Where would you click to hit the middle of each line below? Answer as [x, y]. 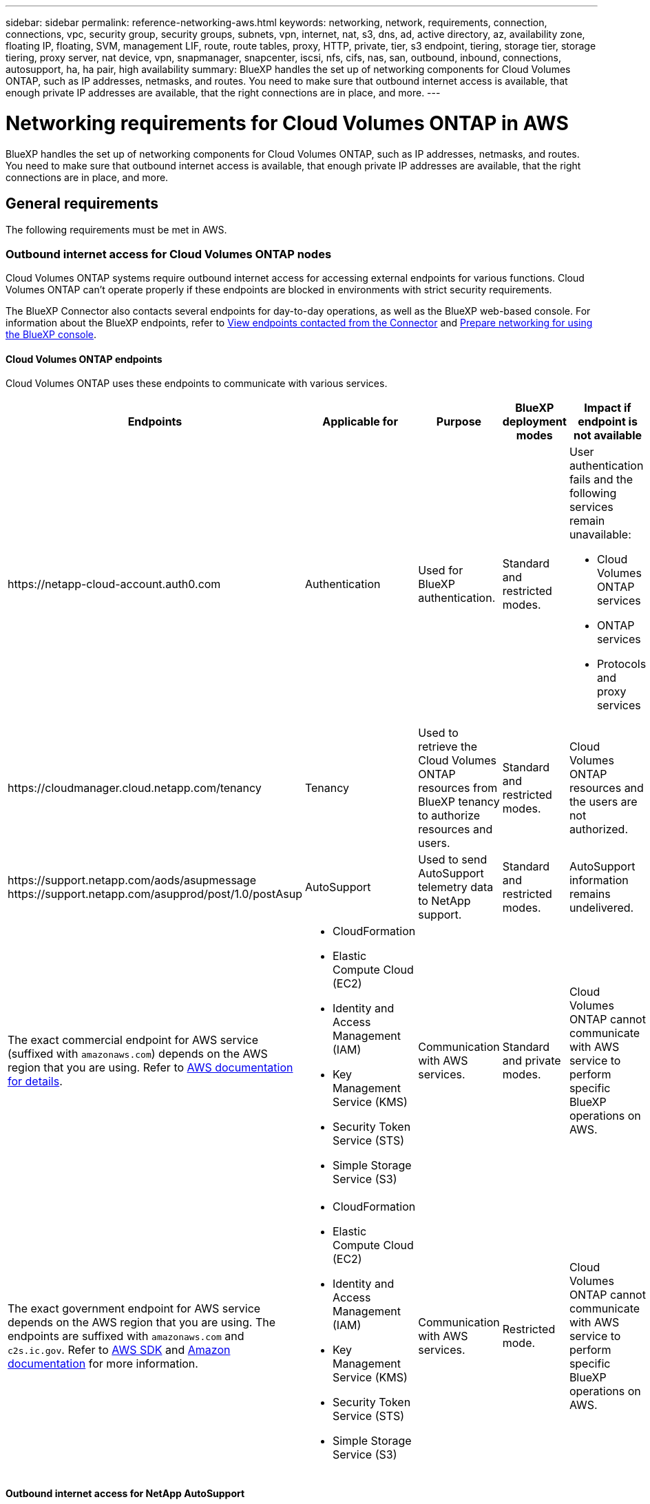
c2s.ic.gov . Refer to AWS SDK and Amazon [119, 1350]
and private [532, 1061]
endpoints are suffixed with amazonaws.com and [126, 1336]
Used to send [453, 860]
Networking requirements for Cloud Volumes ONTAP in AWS [287, 123]
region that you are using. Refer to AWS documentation [150, 1068]
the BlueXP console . [51, 335]
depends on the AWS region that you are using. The [141, 1323]
